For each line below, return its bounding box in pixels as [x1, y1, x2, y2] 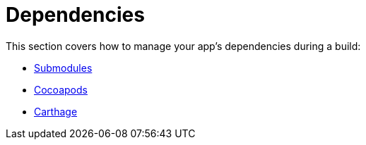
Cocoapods [34, 83, 88, 96]
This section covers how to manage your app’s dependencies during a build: [6, 39, 361, 52]
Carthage [34, 105, 78, 118]
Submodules [34, 61, 93, 74]
